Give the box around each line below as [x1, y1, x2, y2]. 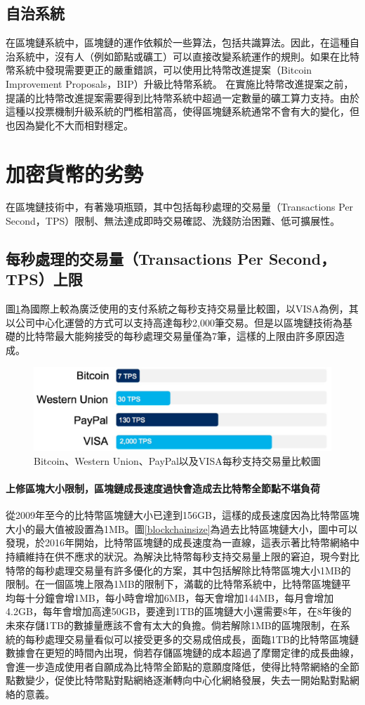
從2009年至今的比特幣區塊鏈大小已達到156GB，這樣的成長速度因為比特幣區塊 [6, 508, 359, 522]
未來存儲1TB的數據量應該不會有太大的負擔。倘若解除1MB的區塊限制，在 [6, 618, 340, 633]
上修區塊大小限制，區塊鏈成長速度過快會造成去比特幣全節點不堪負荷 [6, 481, 320, 496]
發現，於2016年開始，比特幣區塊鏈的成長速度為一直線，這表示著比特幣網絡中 [6, 535, 359, 550]
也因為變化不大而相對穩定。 [6, 117, 133, 132]
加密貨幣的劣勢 [6, 159, 144, 187]
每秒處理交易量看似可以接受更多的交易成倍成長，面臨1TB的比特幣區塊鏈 [25, 631, 359, 646]
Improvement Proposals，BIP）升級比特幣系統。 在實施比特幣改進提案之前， [6, 76, 354, 91]
